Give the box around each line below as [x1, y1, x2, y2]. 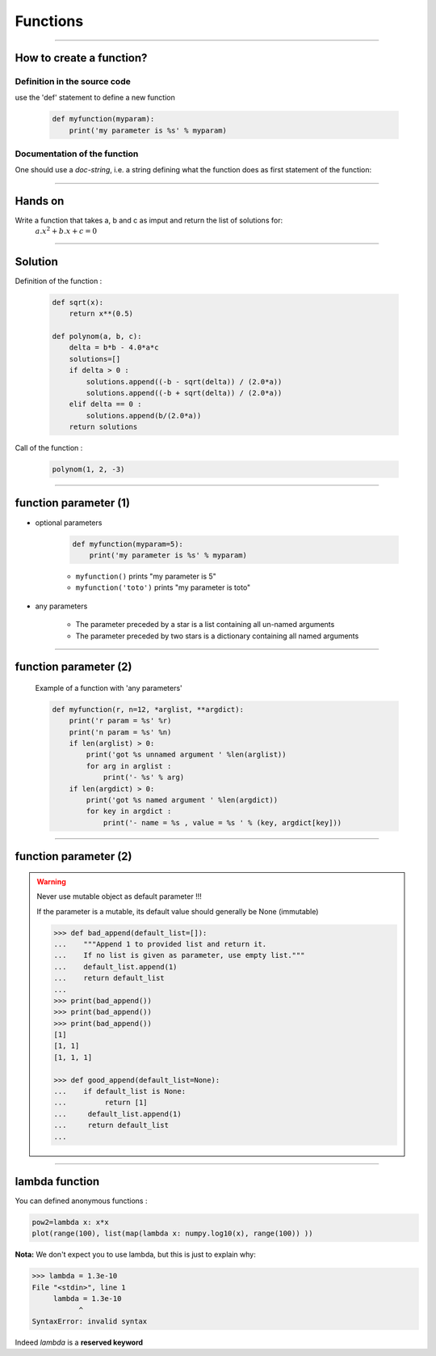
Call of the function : [15, 443, 83, 453]
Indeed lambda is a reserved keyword [15, 1337, 144, 1347]
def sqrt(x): [52, 298, 104, 307]
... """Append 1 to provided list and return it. [53, 939, 267, 948]
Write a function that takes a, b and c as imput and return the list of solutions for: [15, 215, 283, 226]
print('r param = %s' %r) [69, 716, 172, 726]
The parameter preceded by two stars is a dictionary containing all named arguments [75, 631, 359, 641]
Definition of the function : [15, 276, 103, 286]
